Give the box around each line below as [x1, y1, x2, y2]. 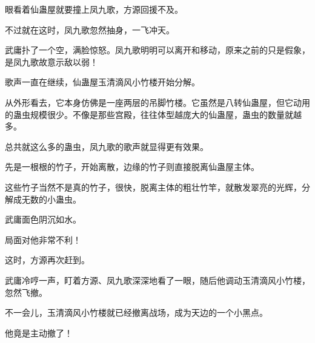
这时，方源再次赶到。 [5, 253, 90, 266]
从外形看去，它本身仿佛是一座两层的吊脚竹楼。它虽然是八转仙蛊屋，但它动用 [5, 96, 310, 108]
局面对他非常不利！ [5, 233, 81, 246]
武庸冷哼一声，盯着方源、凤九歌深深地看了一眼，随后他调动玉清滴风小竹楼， [5, 273, 310, 286]
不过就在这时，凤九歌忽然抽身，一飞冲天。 [5, 23, 174, 36]
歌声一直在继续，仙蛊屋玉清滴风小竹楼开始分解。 [5, 76, 200, 88]
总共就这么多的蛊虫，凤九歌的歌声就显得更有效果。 [5, 140, 208, 152]
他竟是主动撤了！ [5, 326, 73, 339]
